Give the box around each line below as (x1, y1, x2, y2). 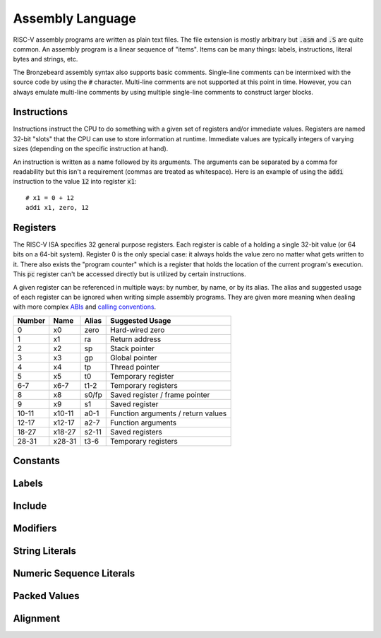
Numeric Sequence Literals (13, 567, 135, 579)
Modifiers (13, 523, 57, 535)
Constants (13, 455, 60, 467)
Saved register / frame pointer (110, 389, 210, 399)
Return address (110, 334, 162, 344)
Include (13, 500, 47, 512)
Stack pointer (110, 343, 155, 353)
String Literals (13, 545, 77, 557)
